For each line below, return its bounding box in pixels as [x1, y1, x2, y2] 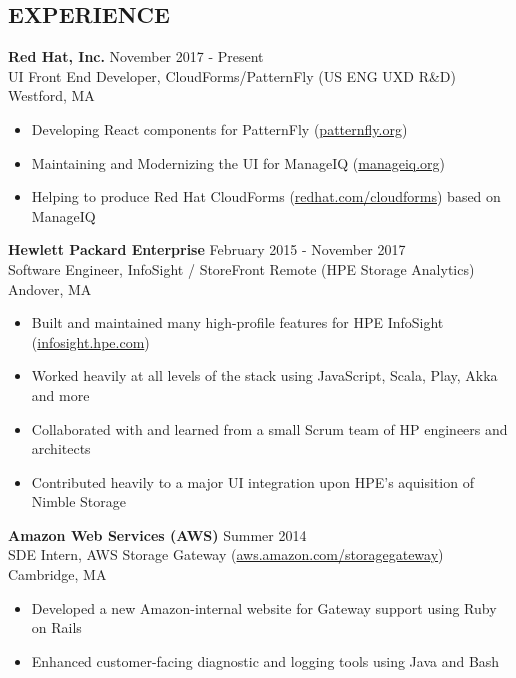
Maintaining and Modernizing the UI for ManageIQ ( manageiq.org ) [31, 152, 445, 173]
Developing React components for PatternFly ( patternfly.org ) [31, 118, 408, 139]
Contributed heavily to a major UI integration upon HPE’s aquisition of [31, 471, 474, 492]
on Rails [31, 617, 82, 638]
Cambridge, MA [8, 564, 107, 585]
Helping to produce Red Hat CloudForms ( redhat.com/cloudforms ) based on [31, 186, 501, 207]
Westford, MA [8, 85, 95, 106]
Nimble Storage [31, 491, 126, 512]
